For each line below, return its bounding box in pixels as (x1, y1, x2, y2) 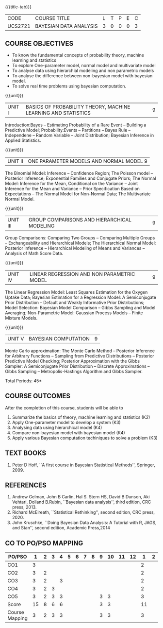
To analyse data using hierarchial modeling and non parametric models (12, 68, 154, 73)
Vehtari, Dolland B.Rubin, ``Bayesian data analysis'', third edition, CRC (12, 499, 151, 505)
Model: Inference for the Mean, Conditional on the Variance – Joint (5, 181, 138, 186)
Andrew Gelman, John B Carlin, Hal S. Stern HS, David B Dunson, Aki (12, 494, 150, 500)
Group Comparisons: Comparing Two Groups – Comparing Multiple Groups (5, 235, 155, 240)
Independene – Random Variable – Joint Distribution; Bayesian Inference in (5, 133, 154, 138)
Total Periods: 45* (5, 378, 42, 384)
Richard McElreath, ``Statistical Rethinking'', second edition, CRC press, (12, 509, 155, 515)
